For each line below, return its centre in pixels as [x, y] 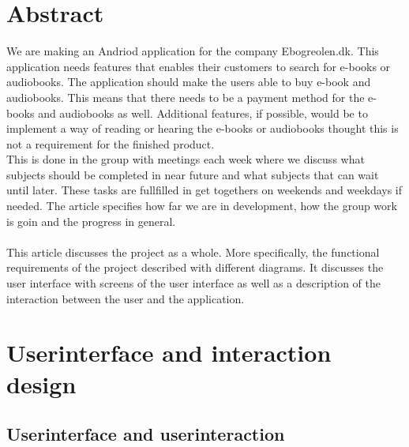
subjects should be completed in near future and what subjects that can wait [193, 174]
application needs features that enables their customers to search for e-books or [199, 66]
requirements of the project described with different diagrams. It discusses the [195, 267]
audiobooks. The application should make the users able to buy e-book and [189, 82]
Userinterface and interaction [169, 353]
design [41, 383]
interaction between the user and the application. [126, 298]
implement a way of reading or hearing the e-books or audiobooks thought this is [203, 128]
